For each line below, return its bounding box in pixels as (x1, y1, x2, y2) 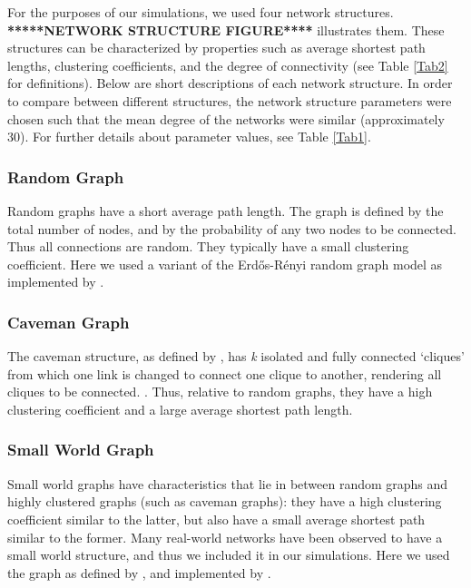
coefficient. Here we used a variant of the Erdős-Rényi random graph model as (7, 254, 443, 273)
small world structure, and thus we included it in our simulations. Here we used (7, 545, 450, 564)
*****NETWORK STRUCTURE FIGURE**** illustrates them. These (7, 20, 445, 39)
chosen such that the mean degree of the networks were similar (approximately (7, 109, 445, 128)
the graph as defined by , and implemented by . (7, 563, 271, 582)
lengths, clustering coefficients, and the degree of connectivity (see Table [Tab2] (7, 55, 448, 74)
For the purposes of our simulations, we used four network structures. (7, 3, 394, 21)
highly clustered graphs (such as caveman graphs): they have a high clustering (7, 492, 442, 511)
